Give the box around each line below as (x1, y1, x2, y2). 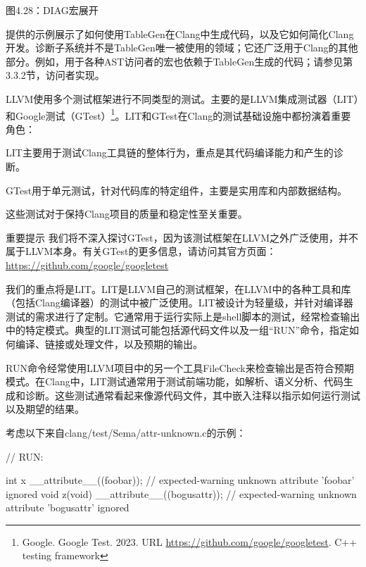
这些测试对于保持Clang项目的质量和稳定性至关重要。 (6, 206, 248, 221)
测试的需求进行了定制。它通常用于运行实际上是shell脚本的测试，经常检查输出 (6, 309, 360, 323)
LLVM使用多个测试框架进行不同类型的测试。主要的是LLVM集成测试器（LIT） (6, 91, 359, 106)
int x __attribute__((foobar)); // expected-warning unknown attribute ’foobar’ (6, 473, 355, 487)
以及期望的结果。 (6, 401, 84, 416)
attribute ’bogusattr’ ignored (6, 500, 130, 515)
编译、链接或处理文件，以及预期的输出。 (15, 336, 203, 351)
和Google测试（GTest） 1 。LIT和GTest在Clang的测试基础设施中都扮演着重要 (6, 106, 351, 123)
